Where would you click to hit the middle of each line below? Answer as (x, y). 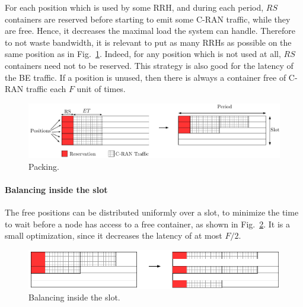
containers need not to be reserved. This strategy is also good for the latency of (149, 65)
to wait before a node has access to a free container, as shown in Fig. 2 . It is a (147, 224)
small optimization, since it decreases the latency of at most (114, 235)
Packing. (44, 166)
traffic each (46, 89)
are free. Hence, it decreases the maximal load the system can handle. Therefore (150, 31)
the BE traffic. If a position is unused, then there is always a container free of (146, 77)
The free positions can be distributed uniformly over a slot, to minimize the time (152, 212)
